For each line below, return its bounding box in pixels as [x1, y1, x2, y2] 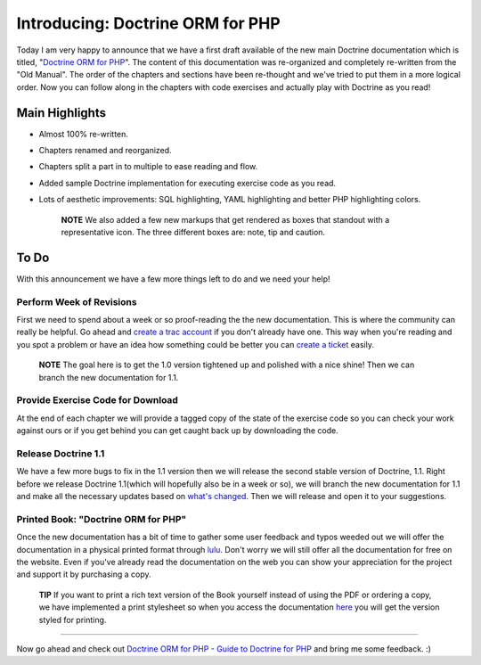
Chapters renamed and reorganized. [38, 145, 173, 156]
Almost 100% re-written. [38, 128, 129, 139]
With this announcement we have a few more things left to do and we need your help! [16, 273, 330, 284]
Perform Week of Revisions [16, 295, 137, 308]
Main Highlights [16, 105, 107, 120]
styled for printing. [38, 614, 107, 625]
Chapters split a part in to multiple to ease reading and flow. [38, 161, 258, 172]
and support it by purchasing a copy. [16, 569, 151, 579]
